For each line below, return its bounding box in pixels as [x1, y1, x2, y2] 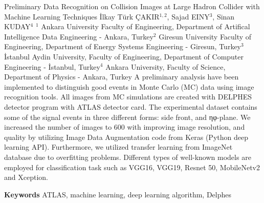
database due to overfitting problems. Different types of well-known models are [4, 151, 251, 162]
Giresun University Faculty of [159, 31, 252, 42]
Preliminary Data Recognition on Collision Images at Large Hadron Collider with [4, 1, 260, 11]
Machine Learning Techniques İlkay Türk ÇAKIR [4, 11, 160, 22]
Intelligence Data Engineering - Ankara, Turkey [4, 31, 153, 42]
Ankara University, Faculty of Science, [105, 61, 226, 72]
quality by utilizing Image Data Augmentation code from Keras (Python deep [4, 131, 248, 142]
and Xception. [4, 172, 48, 182]
